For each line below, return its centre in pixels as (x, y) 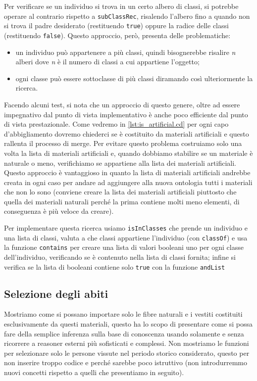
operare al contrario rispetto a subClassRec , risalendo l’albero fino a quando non (127, 16)
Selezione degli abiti (56, 293)
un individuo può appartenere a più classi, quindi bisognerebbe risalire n (126, 52)
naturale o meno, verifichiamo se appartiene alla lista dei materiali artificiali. (120, 163)
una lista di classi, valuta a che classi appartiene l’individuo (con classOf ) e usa (126, 237)
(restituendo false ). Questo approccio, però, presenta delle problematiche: (117, 35)
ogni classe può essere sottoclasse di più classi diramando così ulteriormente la (134, 78)
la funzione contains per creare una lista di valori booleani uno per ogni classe (124, 247)
